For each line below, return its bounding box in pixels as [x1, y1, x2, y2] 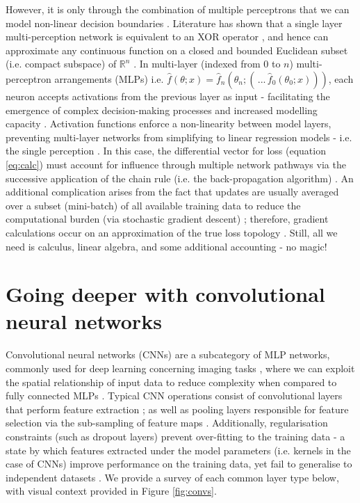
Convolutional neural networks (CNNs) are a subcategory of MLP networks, [6, 347, 330, 362]
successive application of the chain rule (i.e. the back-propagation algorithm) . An [6, 170, 354, 185]
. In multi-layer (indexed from [133, 56, 261, 71]
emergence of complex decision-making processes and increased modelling [6, 102, 318, 117]
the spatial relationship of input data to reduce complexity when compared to [6, 374, 337, 389]
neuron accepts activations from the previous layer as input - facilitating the [6, 88, 330, 103]
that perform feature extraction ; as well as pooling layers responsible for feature [6, 401, 349, 416]
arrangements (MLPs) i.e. [54, 71, 164, 86]
